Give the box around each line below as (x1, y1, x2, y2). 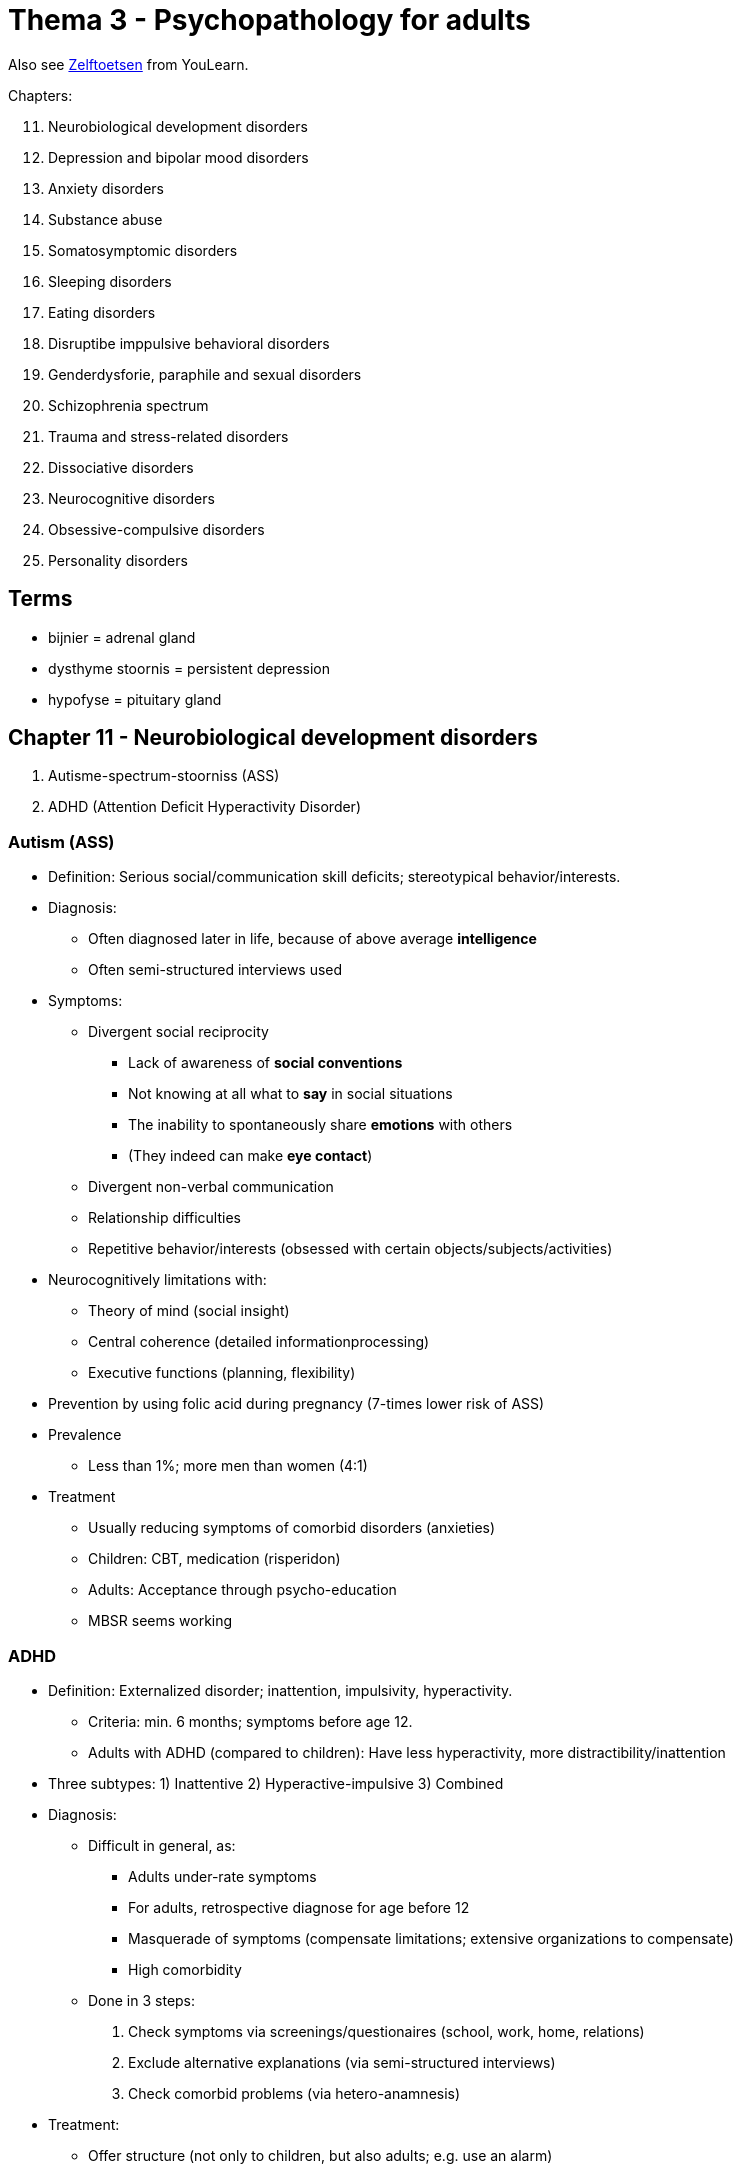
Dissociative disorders (48, 458, 194, 476)
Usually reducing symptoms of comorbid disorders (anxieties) (88, 1519, 496, 1537)
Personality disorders (48, 551, 188, 569)
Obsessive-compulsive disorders (48, 520, 265, 538)
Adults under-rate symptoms (128, 1867, 317, 1885)
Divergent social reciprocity (88, 1023, 269, 1041)
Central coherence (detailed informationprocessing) (88, 1333, 430, 1351)
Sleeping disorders (48, 272, 172, 290)
